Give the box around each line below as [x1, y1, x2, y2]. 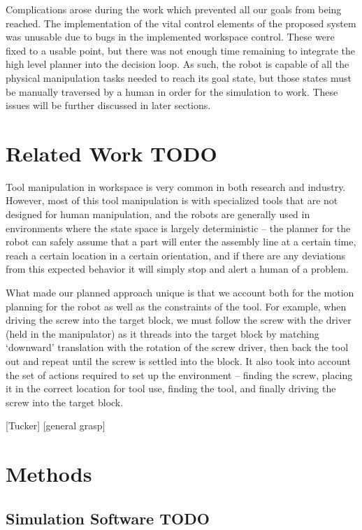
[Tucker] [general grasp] [6, 418, 106, 433]
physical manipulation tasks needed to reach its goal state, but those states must [6, 70, 352, 85]
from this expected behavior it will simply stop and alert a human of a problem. [6, 262, 349, 276]
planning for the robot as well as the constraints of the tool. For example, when [6, 299, 347, 313]
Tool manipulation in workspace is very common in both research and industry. [6, 179, 346, 194]
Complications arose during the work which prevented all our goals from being [6, 2, 342, 16]
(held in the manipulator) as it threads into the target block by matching [6, 326, 319, 341]
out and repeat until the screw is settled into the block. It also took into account [6, 354, 351, 368]
